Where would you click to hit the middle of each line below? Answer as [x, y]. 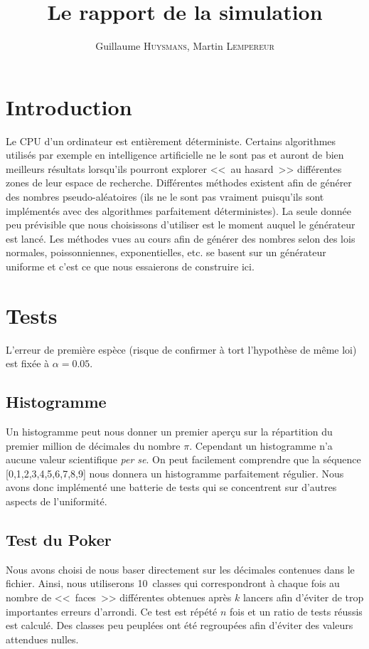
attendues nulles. [42, 639]
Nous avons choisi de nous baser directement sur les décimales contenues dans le [180, 569]
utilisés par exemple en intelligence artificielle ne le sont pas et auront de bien [175, 155]
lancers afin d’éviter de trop [303, 597]
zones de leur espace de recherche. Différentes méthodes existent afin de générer [179, 183]
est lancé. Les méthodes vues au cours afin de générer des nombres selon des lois [181, 238]
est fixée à [28, 363]
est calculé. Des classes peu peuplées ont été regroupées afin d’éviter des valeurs [180, 625]
